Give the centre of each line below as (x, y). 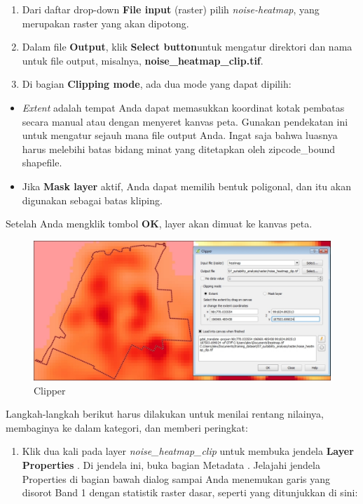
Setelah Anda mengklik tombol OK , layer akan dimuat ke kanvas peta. (159, 224)
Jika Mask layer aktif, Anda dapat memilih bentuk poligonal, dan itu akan (186, 186)
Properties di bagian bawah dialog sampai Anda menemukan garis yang (176, 478)
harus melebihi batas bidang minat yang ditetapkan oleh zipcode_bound (179, 148)
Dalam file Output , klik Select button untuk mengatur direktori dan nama (187, 47)
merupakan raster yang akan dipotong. (105, 23)
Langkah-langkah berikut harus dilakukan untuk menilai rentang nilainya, (165, 414)
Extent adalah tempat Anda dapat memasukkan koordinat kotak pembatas (183, 107)
